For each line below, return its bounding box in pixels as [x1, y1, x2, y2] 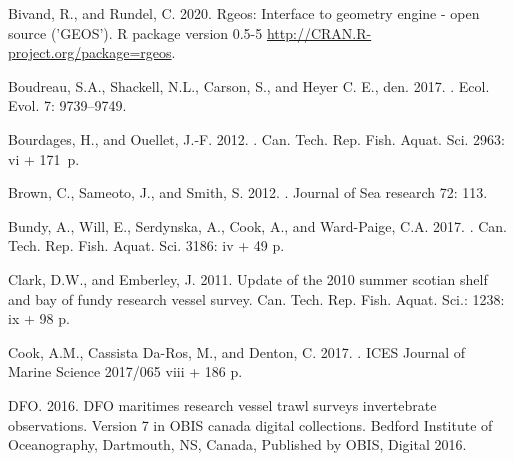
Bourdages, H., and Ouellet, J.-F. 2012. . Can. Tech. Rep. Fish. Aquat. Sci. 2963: [8, 128, 506, 149]
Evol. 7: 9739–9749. [8, 95, 127, 116]
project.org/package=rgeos [8, 42, 172, 63]
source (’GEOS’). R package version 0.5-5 [8, 22, 263, 43]
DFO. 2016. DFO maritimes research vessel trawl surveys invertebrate [8, 394, 437, 415]
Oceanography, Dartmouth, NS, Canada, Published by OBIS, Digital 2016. [8, 434, 467, 455]
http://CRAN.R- [266, 22, 372, 43]
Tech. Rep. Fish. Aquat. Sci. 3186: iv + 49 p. [8, 235, 285, 256]
